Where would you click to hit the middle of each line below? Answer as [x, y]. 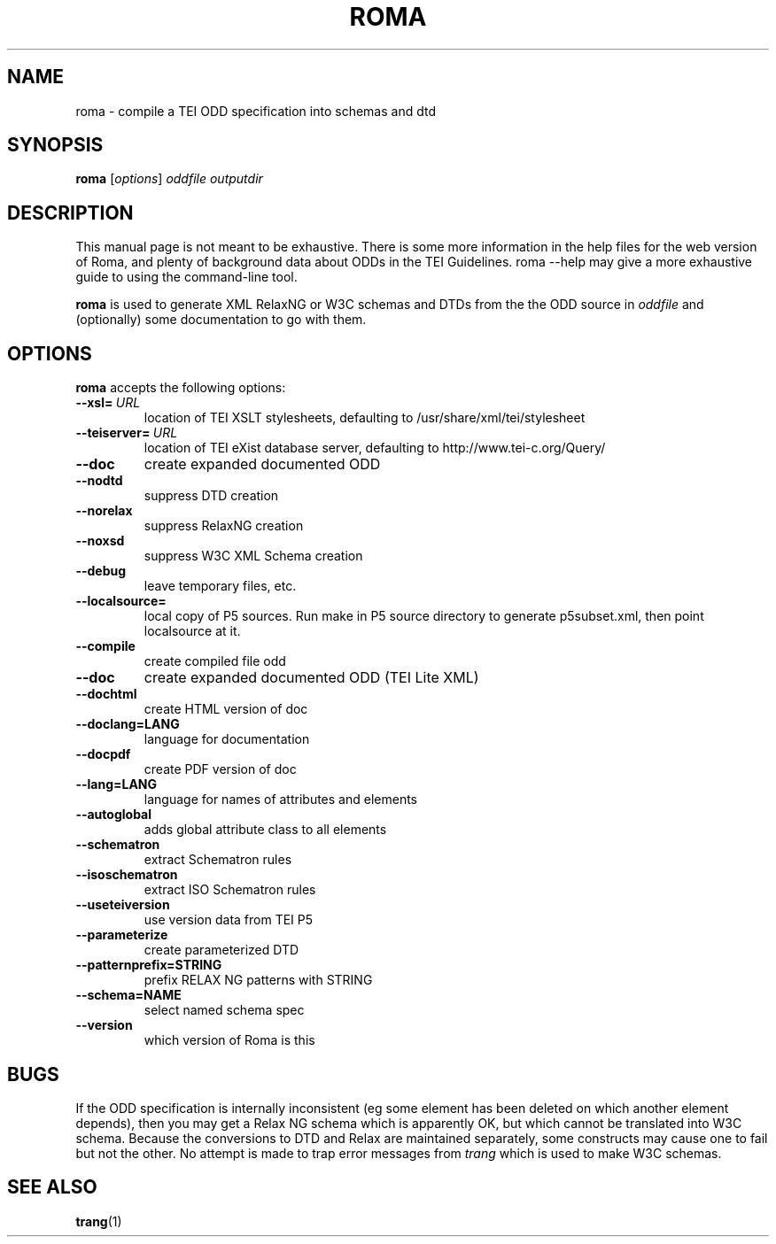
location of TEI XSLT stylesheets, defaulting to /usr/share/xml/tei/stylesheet [365, 418]
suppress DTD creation [211, 496]
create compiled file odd [215, 661]
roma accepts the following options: [181, 388]
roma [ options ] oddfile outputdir [169, 179]
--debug [101, 571]
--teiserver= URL [127, 433]
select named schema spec [224, 1010]
